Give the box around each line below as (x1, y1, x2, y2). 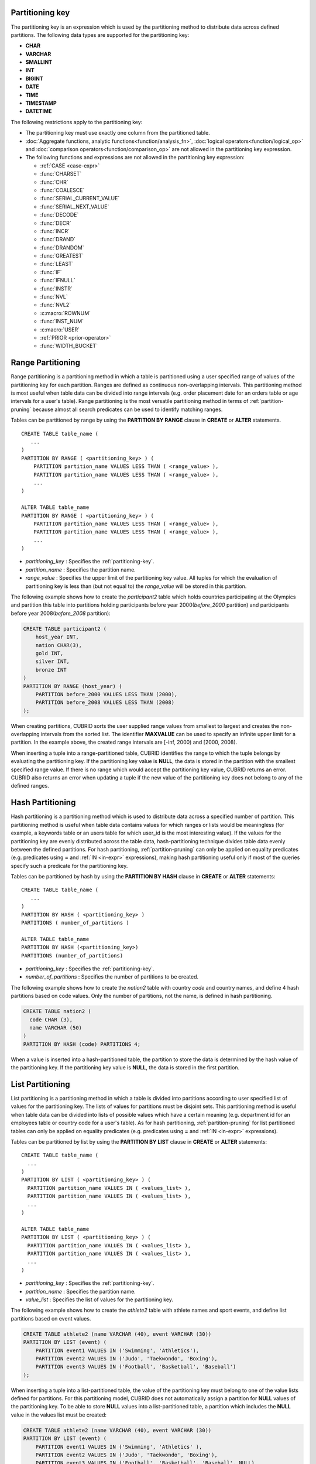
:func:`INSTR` (40, 285, 73, 292)
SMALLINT (25, 59, 53, 66)
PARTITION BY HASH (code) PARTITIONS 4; (23, 1041, 140, 1048)
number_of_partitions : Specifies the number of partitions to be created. (25, 973, 199, 980)
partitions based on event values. (11, 1315, 91, 1322)
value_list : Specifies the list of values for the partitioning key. (25, 1296, 174, 1303)
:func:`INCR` (40, 227, 70, 234)
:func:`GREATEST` (40, 252, 84, 259)
